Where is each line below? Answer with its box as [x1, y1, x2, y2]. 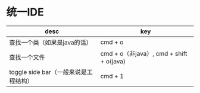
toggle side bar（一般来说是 [9, 68, 87, 76]
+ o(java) [100, 57, 126, 65]
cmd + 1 [100, 72, 124, 80]
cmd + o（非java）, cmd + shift [100, 49, 187, 57]
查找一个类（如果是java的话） [9, 38, 92, 46]
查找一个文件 [9, 53, 46, 61]
